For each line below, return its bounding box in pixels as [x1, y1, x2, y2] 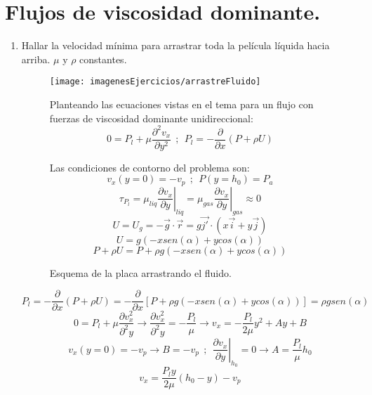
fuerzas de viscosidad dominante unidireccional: [49, 110, 253, 125]
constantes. [79, 51, 127, 66]
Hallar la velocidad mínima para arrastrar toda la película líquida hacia [21, 38, 330, 53]
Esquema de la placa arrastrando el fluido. [49, 265, 232, 280]
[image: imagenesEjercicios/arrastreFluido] [49, 77, 261, 87]
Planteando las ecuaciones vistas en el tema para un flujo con [49, 96, 314, 111]
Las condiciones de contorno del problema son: [49, 160, 250, 174]
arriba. [21, 51, 51, 66]
